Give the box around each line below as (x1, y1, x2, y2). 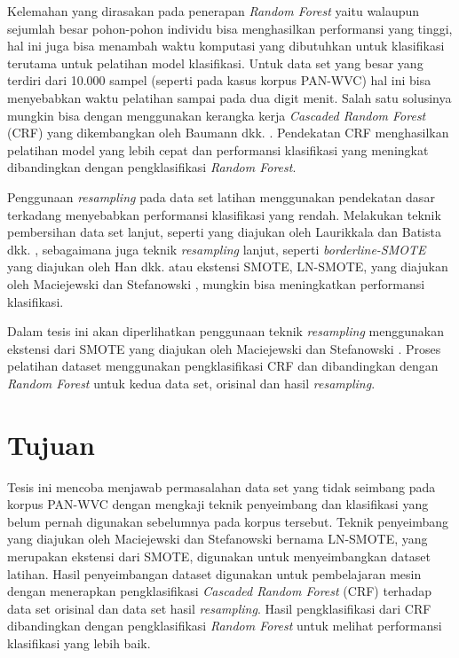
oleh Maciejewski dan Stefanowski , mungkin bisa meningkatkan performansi (7, 274, 425, 293)
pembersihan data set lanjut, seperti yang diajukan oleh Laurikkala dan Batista (7, 223, 441, 241)
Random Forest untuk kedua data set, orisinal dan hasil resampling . (7, 373, 376, 392)
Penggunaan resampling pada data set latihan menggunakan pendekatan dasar (7, 187, 435, 206)
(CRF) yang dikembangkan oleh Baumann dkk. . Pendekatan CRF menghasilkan (7, 123, 449, 142)
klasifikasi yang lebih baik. (7, 633, 151, 652)
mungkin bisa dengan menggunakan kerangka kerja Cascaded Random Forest (7, 106, 426, 124)
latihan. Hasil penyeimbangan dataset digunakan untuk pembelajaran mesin (7, 564, 422, 583)
